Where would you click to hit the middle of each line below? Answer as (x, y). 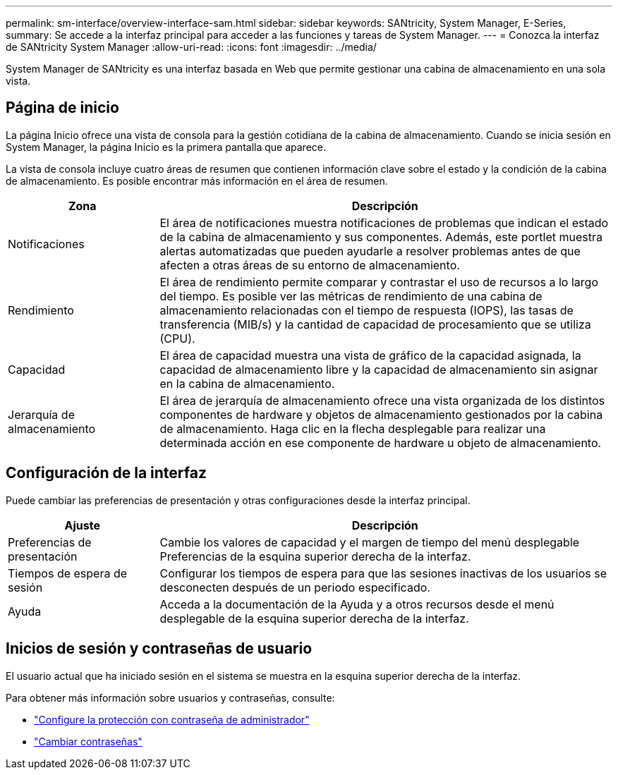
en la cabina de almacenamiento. (247, 383)
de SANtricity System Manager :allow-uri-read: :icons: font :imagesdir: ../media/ (191, 47)
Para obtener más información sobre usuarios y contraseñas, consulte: (170, 697)
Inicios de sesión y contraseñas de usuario (159, 649)
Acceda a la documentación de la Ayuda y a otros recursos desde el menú (357, 604)
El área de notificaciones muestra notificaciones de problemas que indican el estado (384, 222)
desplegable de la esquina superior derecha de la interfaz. (314, 618)
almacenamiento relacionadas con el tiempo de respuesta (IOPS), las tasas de (366, 310)
